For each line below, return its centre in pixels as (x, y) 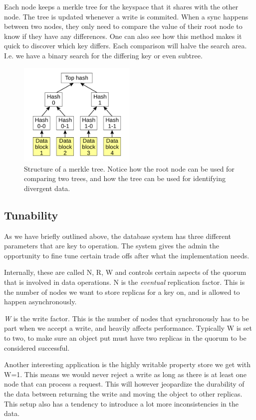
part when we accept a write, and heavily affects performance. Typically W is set (128, 328)
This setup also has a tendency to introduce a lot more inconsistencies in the (121, 403)
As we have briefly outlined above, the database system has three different (118, 236)
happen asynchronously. (40, 302)
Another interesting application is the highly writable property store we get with (127, 364)
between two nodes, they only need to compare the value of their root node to (123, 26)
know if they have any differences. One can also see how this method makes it (123, 36)
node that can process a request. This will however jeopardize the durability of (124, 384)
